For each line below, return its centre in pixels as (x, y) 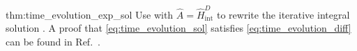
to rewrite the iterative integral (283, 14)
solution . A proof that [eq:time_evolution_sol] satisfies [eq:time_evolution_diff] (178, 28)
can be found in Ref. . (53, 41)
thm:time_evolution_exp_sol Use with (90, 14)
